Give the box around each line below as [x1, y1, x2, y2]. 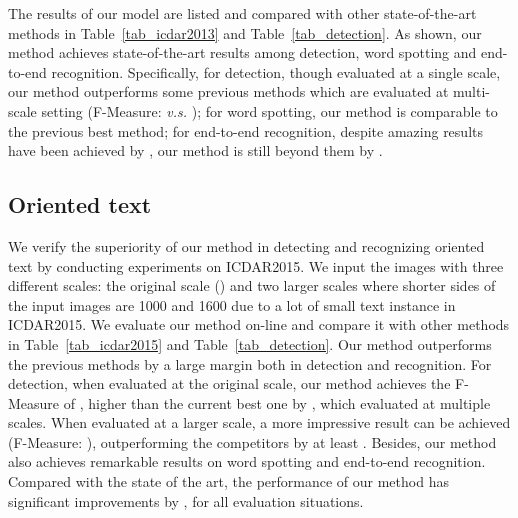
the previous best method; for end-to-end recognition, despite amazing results [8, 120, 483, 141]
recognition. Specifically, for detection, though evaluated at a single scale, [51, 61, 501, 82]
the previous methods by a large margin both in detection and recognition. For [8, 353, 492, 374]
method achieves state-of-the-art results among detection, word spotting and [8, 42, 477, 63]
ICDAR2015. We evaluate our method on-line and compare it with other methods [8, 314, 510, 335]
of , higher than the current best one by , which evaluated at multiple [63, 392, 491, 413]
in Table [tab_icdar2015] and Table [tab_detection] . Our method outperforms [8, 333, 492, 354]
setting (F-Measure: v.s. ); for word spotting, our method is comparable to [41, 100, 498, 121]
